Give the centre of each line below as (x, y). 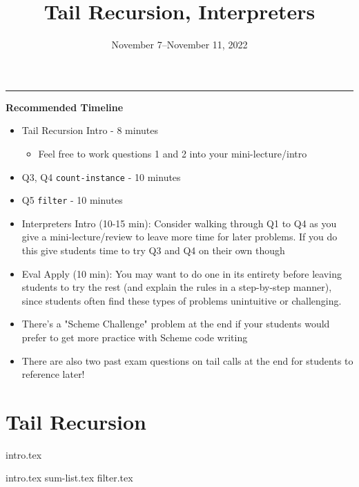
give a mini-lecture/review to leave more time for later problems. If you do (179, 237)
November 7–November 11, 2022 (179, 45)
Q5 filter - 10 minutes (72, 200)
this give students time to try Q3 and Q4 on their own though (153, 250)
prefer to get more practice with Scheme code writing (135, 337)
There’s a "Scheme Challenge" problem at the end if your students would (176, 324)
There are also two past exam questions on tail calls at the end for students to (187, 360)
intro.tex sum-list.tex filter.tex (69, 478)
